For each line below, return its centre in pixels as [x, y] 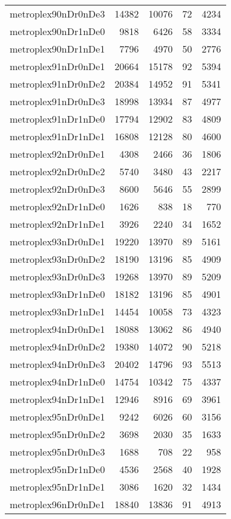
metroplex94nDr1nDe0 [57, 382]
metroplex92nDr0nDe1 [57, 154]
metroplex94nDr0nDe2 [57, 347]
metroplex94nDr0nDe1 [57, 329]
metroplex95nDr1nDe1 [57, 487]
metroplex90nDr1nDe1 [57, 49]
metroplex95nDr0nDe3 [57, 452]
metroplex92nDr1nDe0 [57, 206]
